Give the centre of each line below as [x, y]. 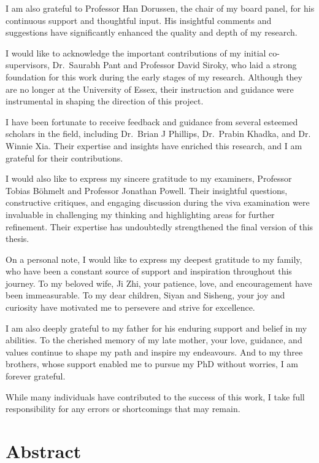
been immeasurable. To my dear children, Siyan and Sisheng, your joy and [145, 295]
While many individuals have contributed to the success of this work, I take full [155, 396]
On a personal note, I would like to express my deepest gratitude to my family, [154, 259]
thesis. [17, 239]
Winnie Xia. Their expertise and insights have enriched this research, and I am [154, 145]
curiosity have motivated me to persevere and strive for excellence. [130, 307]
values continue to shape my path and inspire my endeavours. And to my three [154, 352]
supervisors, [28, 65]
